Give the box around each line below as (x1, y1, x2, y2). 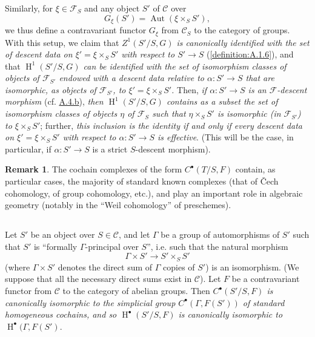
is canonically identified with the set (176, 36, 310, 48)
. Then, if (171, 83, 207, 96)
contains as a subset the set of (166, 95, 278, 108)
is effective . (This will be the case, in (157, 131, 294, 143)
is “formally (33, 240, 78, 252)
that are (245, 71, 274, 84)
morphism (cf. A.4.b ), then (5, 95, 104, 108)
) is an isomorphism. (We (205, 260, 299, 273)
